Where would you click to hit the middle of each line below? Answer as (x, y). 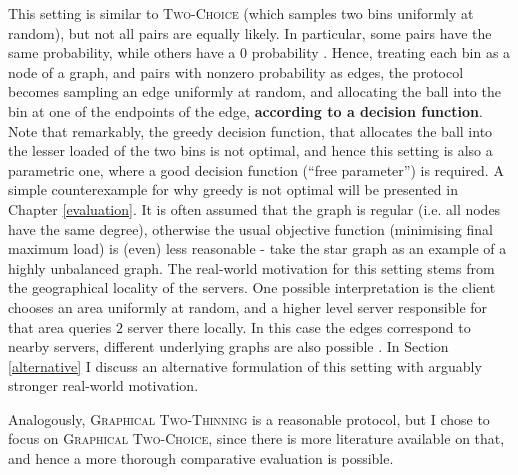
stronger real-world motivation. (103, 385)
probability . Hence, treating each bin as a (381, 52)
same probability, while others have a (122, 52)
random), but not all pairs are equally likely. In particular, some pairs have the (250, 32)
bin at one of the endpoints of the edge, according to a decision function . (245, 110)
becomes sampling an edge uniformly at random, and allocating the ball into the (254, 91)
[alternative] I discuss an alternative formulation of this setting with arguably (245, 365)
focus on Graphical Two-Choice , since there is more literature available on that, (256, 438)
